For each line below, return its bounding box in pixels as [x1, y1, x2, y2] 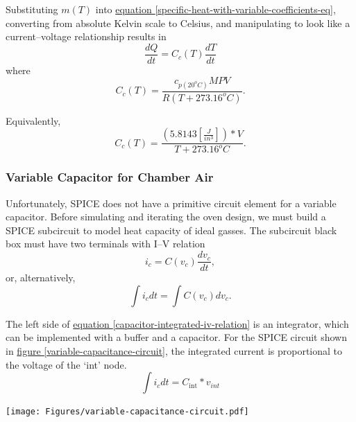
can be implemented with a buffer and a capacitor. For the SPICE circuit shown [6, 330, 347, 344]
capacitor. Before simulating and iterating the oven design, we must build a [6, 209, 326, 224]
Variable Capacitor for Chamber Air [6, 168, 214, 186]
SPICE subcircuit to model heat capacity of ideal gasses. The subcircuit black [6, 222, 337, 237]
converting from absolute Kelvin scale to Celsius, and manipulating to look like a [6, 15, 350, 30]
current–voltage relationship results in [6, 29, 167, 44]
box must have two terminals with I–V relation [6, 236, 205, 251]
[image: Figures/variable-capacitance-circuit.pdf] [6, 407, 249, 417]
